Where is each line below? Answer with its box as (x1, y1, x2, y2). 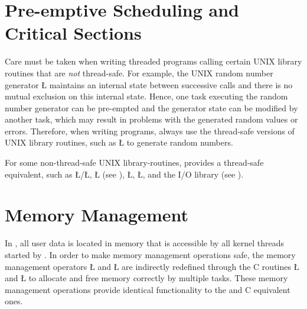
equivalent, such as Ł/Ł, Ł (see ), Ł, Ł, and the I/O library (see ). (5, 168, 244, 180)
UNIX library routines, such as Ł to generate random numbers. (5, 136, 233, 149)
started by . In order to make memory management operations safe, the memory (5, 248, 296, 260)
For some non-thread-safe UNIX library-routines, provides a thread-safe (5, 156, 264, 169)
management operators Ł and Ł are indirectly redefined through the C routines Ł (5, 260, 299, 272)
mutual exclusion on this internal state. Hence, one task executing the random (5, 90, 288, 102)
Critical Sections (5, 21, 142, 45)
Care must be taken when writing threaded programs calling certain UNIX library (5, 55, 302, 67)
